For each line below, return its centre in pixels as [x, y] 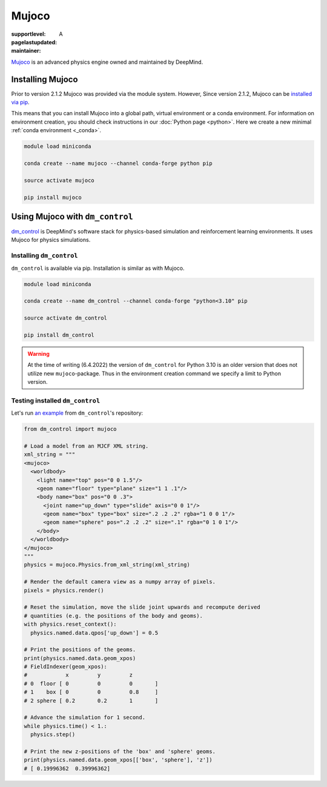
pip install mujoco [53, 197]
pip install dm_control [59, 335]
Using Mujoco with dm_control [72, 216]
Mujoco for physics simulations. [51, 240]
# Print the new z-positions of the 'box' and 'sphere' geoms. [120, 752]
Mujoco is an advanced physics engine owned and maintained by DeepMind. [107, 62]
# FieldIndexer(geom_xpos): [65, 667]
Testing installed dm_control [56, 400]
